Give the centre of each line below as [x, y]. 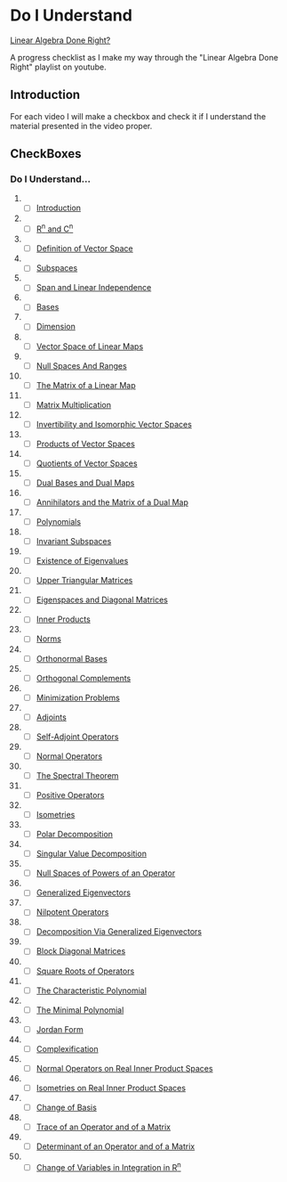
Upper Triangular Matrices [84, 581]
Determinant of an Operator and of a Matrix [116, 1146]
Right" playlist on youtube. [59, 67]
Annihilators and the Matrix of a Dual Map [112, 502]
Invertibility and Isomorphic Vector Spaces [114, 424]
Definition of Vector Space [85, 249]
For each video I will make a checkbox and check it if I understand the [138, 116]
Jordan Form [60, 1029]
